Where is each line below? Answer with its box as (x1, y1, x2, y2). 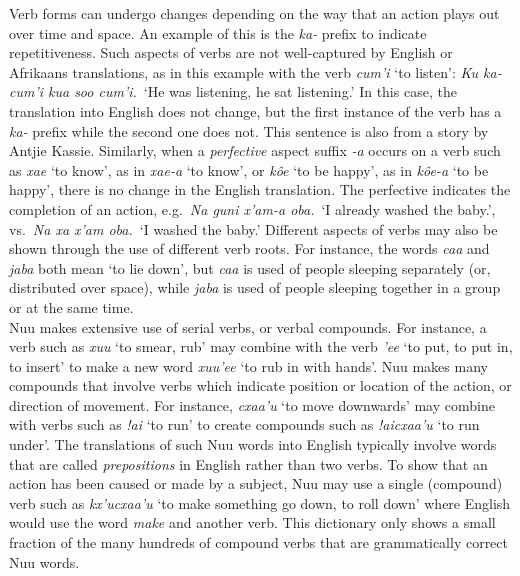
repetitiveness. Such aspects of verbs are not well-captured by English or (9, 42, 453, 63)
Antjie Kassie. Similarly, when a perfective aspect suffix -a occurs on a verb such (9, 140, 501, 161)
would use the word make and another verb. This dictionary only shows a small (9, 512, 496, 533)
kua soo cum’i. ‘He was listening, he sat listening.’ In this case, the (48, 81, 457, 102)
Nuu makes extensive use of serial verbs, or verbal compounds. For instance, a (9, 316, 487, 337)
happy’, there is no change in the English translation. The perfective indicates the (9, 179, 511, 200)
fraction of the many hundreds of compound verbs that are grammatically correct (9, 532, 508, 553)
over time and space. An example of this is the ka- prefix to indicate (9, 22, 427, 43)
